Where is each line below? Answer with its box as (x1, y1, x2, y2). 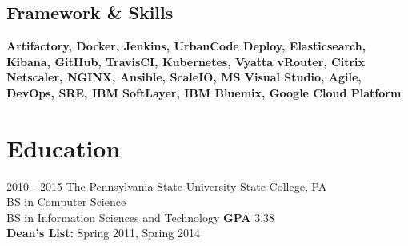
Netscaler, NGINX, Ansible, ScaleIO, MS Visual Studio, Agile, (6, 69, 362, 85)
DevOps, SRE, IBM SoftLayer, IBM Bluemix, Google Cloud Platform (6, 84, 402, 101)
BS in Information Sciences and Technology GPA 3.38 (6, 208, 275, 225)
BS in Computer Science (6, 193, 126, 210)
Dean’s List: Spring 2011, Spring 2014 (6, 224, 200, 241)
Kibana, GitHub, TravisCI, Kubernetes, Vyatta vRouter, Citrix (6, 53, 366, 69)
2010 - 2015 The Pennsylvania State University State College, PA (6, 177, 327, 194)
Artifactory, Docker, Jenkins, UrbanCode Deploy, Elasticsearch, (6, 38, 366, 54)
